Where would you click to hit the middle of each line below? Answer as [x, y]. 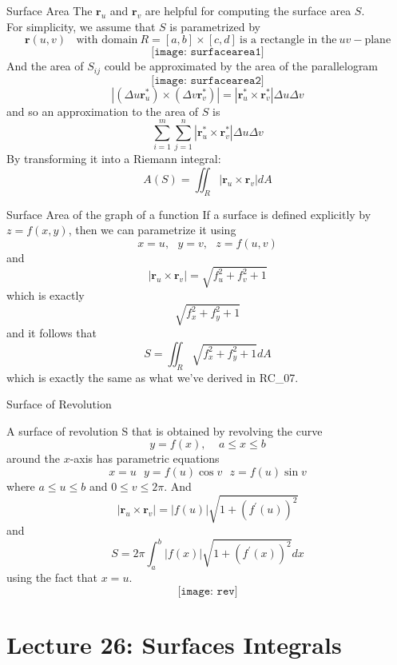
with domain [107, 40]
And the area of [45, 66]
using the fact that [52, 577]
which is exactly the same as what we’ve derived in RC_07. [153, 377]
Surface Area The [50, 10]
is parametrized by [215, 26]
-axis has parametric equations [145, 458]
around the [33, 458]
